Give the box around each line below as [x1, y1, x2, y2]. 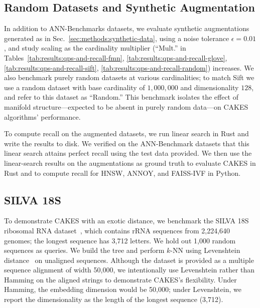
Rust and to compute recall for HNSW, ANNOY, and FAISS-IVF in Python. [4, 167, 241, 178]
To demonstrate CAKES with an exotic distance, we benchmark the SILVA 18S [4, 215, 249, 226]
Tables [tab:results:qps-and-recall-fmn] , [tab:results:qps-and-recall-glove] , [4, 52, 227, 63]
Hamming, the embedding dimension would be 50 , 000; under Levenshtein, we [4, 284, 241, 294]
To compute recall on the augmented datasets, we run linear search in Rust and [4, 128, 249, 139]
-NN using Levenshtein [170, 245, 240, 255]
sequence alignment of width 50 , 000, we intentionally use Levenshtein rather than [4, 264, 255, 275]
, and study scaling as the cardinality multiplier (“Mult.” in [4, 43, 186, 53]
